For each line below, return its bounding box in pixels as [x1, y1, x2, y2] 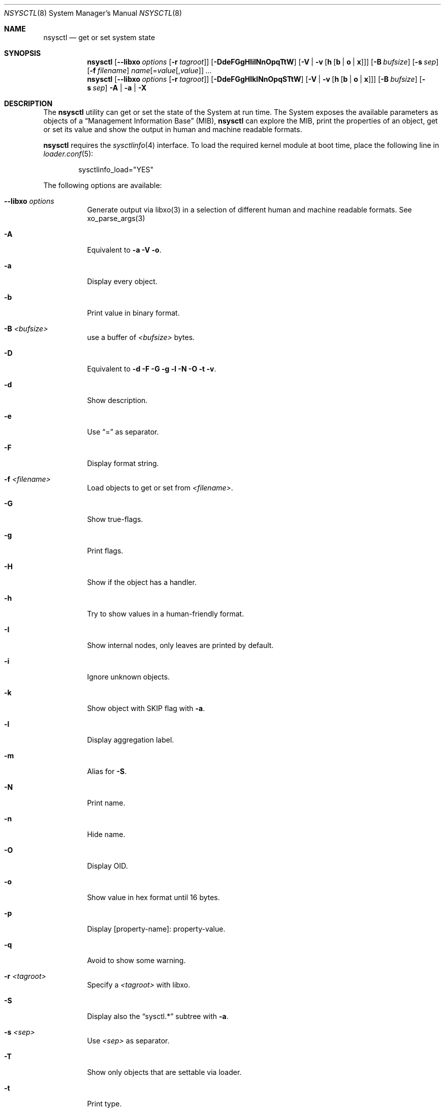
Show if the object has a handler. [87, 578, 197, 587]
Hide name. [87, 830, 125, 839]
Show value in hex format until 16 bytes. [87, 893, 220, 902]
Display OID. [87, 861, 128, 870]
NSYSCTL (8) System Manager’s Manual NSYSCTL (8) [4, 9, 182, 17]
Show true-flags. [87, 515, 143, 523]
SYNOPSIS [4, 49, 41, 57]
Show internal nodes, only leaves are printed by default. [87, 641, 274, 650]
